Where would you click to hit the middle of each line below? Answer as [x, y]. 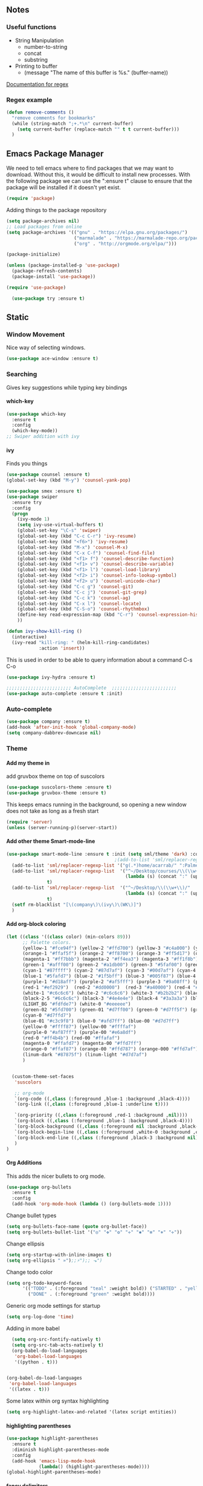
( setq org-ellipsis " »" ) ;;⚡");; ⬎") [54, 1260]
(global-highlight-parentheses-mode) [54, 1472]
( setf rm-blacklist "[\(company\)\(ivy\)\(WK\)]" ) [77, 905]
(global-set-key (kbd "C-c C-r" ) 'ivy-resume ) [77, 536]
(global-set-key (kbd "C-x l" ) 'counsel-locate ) [79, 604]
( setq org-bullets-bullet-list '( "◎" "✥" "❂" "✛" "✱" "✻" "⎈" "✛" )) [94, 1232]
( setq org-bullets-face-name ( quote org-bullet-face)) [77, 1227]
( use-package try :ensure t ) [48, 299]
